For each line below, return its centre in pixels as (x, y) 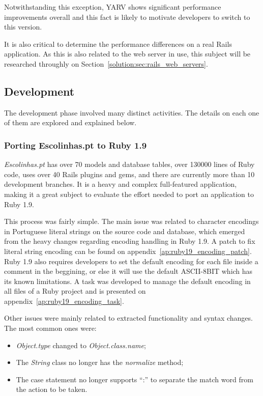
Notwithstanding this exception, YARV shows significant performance (113, 7)
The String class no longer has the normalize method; (100, 362)
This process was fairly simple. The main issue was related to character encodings (131, 221)
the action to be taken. (52, 389)
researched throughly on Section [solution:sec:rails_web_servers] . (106, 63)
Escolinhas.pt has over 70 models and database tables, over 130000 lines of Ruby (129, 164)
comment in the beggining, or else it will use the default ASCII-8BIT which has (128, 271)
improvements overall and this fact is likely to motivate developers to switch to (127, 17)
